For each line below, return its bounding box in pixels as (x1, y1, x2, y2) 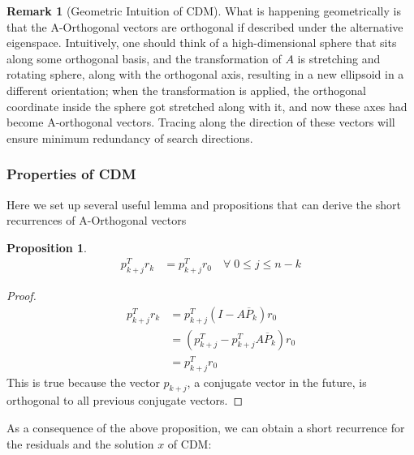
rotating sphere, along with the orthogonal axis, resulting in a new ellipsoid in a (6, 66, 404, 83)
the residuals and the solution (6, 435, 154, 452)
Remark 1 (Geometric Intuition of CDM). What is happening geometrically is (6, 2, 401, 19)
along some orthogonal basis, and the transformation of (6, 49, 282, 67)
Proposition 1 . (6, 238, 87, 255)
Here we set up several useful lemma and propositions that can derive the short (6, 195, 401, 212)
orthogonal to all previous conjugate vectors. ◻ (6, 392, 244, 409)
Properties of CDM (6, 164, 136, 184)
